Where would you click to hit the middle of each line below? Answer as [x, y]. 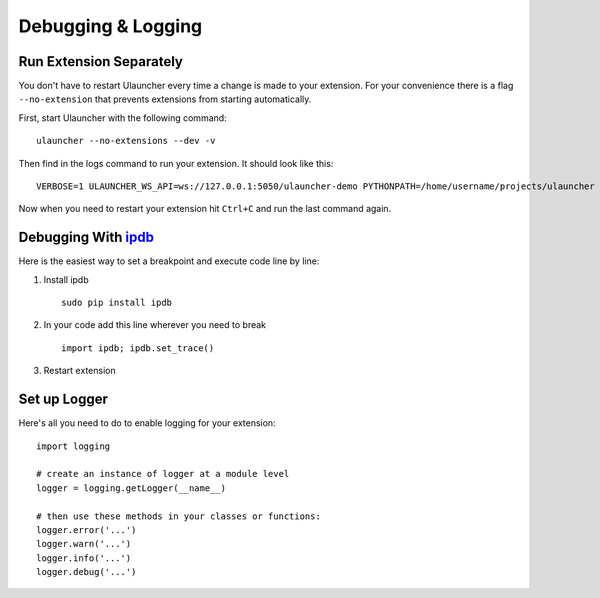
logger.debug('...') [86, 572]
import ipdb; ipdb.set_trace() [138, 348]
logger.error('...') [86, 529]
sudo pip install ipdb [117, 303]
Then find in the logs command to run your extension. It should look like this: [176, 163]
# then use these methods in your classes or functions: [179, 516]
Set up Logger [63, 399]
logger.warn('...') [84, 544]
